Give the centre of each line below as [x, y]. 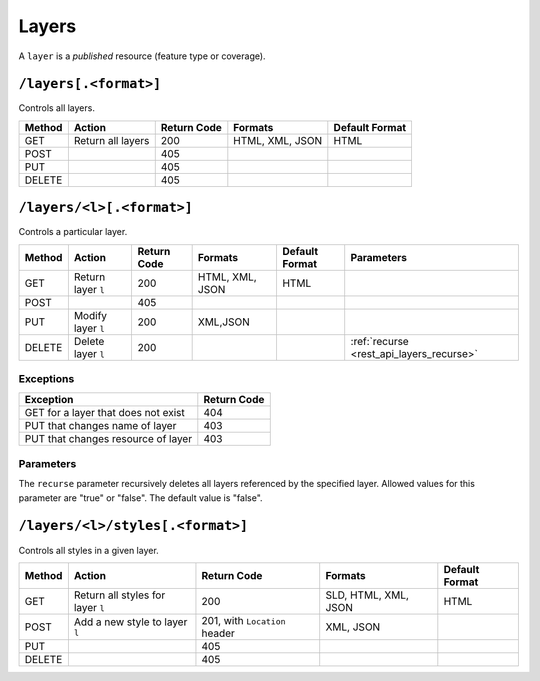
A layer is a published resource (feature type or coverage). [142, 56]
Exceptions [46, 379]
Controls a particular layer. [73, 232]
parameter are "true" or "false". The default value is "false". [141, 497]
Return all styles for [119, 595]
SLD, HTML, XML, [367, 595]
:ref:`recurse [379, 341]
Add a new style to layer [130, 622]
